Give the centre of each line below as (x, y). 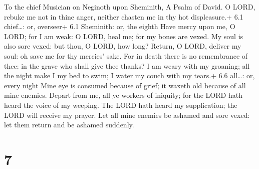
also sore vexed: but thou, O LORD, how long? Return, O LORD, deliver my (123, 46)
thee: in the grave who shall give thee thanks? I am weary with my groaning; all (127, 65)
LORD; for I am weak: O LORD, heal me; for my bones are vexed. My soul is (124, 36)
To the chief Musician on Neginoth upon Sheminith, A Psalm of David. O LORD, (130, 7)
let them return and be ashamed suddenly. (69, 125)
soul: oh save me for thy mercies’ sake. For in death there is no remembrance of (126, 55)
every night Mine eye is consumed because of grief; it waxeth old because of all (125, 85)
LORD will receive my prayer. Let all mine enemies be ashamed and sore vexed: (127, 115)
